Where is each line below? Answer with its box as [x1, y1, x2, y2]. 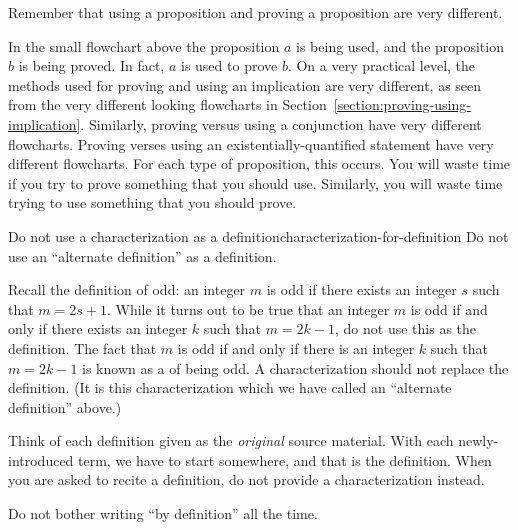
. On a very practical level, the [287, 55, 476, 76]
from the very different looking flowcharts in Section [8, 94, 327, 115]
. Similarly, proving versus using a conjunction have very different [80, 113, 482, 134]
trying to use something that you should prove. [8, 192, 297, 213]
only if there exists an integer [8, 318, 188, 339]
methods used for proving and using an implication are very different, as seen [8, 74, 482, 95]
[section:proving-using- [333, 94, 471, 115]
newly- [458, 430, 499, 451]
